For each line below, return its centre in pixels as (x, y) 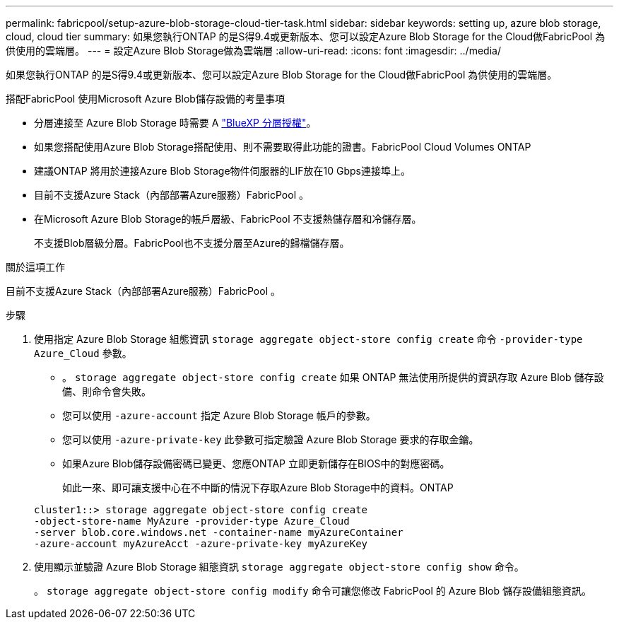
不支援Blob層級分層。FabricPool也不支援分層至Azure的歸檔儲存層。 (192, 243)
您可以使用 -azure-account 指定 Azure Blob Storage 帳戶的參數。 (219, 415)
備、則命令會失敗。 (107, 391)
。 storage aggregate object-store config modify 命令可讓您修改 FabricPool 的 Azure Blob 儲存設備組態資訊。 (313, 591)
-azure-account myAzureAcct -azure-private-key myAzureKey (201, 544)
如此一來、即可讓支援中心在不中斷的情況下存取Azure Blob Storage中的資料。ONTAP (258, 487)
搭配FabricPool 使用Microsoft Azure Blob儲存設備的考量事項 (145, 99)
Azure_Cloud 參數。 (83, 353)
